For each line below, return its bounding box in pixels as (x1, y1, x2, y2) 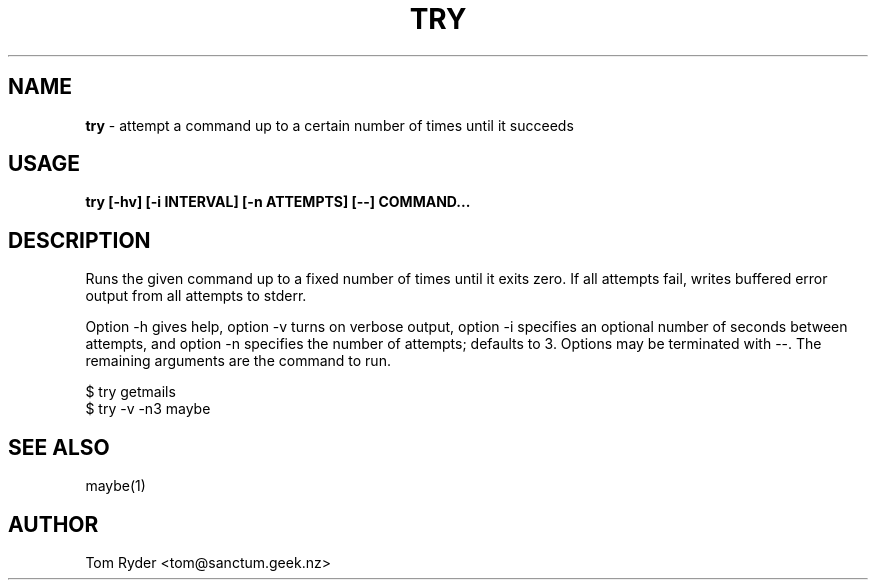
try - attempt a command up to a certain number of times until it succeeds (85, 116, 574, 134)
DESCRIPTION (8, 227, 151, 253)
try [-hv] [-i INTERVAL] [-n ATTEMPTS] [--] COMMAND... (85, 193, 471, 211)
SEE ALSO (8, 434, 110, 460)
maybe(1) (85, 477, 146, 495)
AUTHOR (8, 511, 99, 537)
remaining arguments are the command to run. (85, 352, 391, 370)
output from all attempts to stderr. (85, 287, 307, 305)
